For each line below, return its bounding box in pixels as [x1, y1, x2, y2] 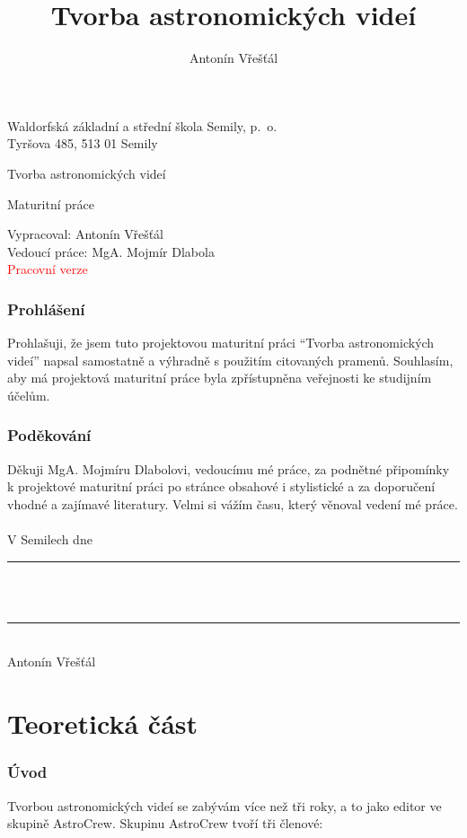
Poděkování [7, 424, 92, 446]
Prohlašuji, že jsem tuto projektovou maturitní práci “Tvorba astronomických [7, 333, 435, 352]
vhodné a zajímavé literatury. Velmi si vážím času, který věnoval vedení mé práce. [7, 494, 458, 513]
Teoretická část [7, 705, 198, 742]
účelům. [7, 385, 50, 404]
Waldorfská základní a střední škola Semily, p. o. [7, 116, 278, 135]
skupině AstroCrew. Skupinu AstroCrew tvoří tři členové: [7, 814, 323, 833]
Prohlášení [7, 297, 85, 320]
